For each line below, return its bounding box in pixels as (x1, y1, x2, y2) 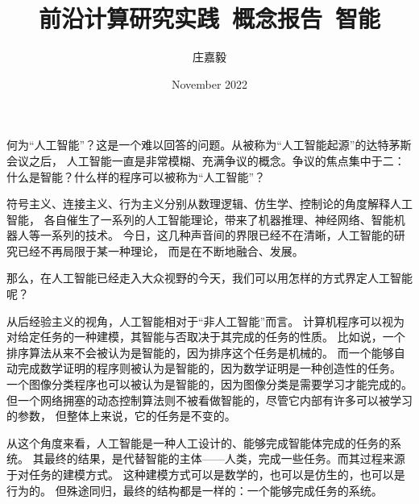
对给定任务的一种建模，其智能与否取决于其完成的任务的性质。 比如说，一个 (6, 328, 405, 345)
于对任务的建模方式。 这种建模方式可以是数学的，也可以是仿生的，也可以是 (6, 466, 405, 482)
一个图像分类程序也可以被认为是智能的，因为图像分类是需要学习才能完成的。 (6, 376, 413, 393)
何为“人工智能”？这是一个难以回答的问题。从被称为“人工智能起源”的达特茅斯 (6, 136, 412, 153)
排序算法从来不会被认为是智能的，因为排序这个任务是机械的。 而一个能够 (6, 344, 394, 360)
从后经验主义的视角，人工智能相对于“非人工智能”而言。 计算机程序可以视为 (6, 312, 404, 329)
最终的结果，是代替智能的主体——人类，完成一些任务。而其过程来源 (44, 450, 405, 467)
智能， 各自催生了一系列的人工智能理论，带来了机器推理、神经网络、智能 (6, 210, 394, 227)
